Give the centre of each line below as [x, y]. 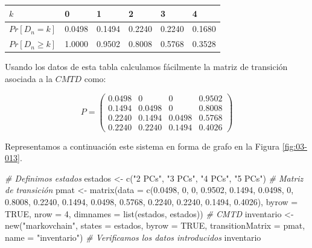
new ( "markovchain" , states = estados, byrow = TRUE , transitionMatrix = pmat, [155, 225]
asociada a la [29, 78]
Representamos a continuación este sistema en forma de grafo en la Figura [142, 146]
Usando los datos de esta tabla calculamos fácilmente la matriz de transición [146, 67]
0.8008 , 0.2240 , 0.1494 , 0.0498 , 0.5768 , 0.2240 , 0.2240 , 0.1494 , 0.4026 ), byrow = [151, 202]
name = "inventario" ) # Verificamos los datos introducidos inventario [133, 237]
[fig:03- [294, 146]
